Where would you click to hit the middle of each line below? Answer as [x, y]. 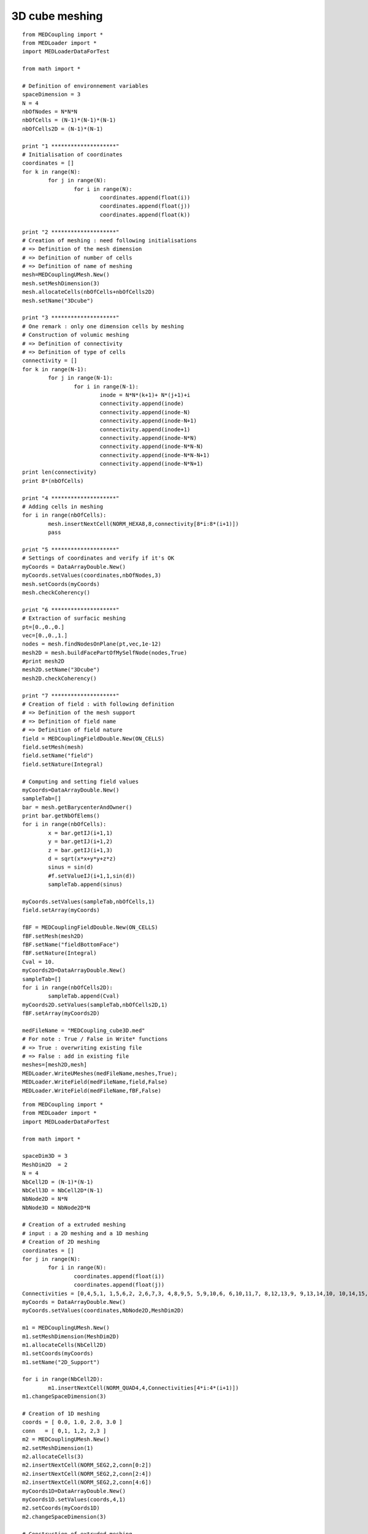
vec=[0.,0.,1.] [45, 635]
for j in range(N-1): [81, 378]
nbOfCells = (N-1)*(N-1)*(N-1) [69, 120]
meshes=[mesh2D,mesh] [55, 1065]
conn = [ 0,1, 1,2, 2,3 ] [64, 1431]
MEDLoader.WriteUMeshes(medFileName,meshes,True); [100, 1073]
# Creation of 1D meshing [61, 1414]
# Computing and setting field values [81, 781]
